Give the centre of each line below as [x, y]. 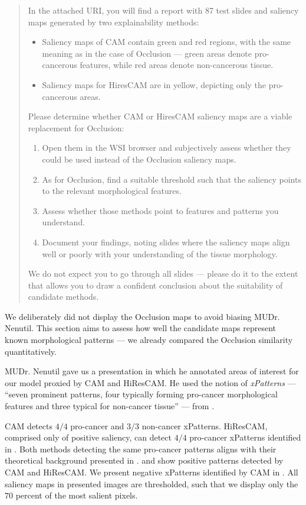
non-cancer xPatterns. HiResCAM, [205, 425]
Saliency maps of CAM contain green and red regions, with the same [167, 42]
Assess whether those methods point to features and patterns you [160, 210]
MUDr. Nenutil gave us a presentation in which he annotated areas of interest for [152, 371]
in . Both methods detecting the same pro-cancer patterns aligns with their [141, 449]
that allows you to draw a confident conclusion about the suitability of [155, 285]
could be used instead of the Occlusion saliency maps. [139, 159]
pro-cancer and [97, 425]
